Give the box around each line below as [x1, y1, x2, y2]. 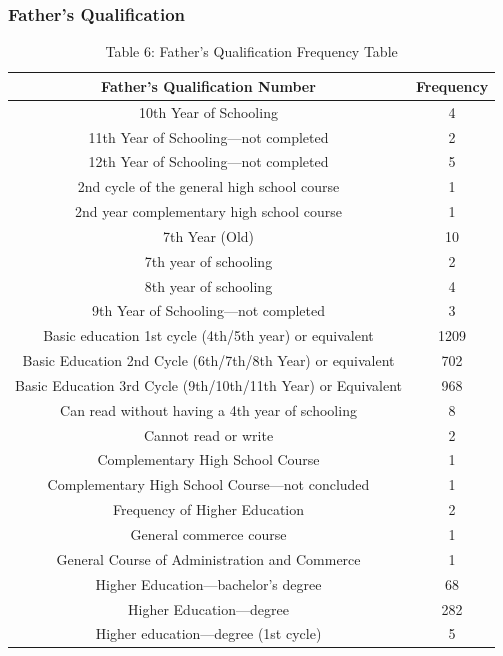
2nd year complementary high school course [74, 201, 343, 222]
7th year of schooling [144, 250, 273, 271]
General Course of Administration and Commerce [56, 548, 361, 569]
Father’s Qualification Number [101, 75, 316, 96]
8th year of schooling [144, 275, 273, 296]
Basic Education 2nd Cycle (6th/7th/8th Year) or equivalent [22, 350, 395, 371]
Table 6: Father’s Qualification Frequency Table [105, 41, 398, 62]
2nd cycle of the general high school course [77, 176, 340, 197]
